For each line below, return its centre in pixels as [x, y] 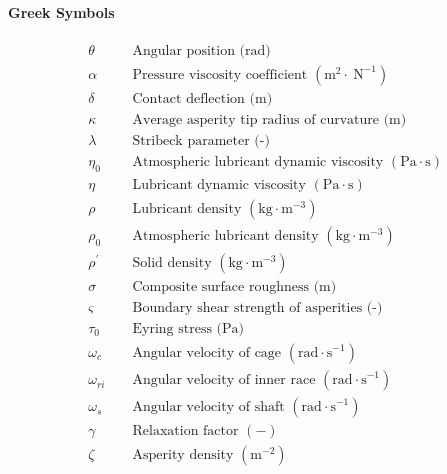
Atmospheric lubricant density [225, 235]
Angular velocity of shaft [208, 407]
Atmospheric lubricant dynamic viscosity [258, 161]
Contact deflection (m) [202, 98]
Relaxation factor [185, 431]
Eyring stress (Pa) [188, 328]
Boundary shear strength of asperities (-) [257, 307]
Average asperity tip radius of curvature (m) [269, 119]
